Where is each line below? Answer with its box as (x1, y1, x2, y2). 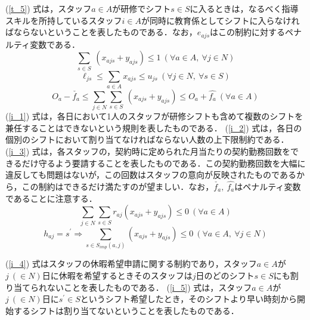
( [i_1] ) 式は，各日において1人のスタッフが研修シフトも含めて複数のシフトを (5, 110, 303, 122)
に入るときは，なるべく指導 (190, 2, 299, 14)
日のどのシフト (196, 269, 255, 282)
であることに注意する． (5, 192, 97, 204)
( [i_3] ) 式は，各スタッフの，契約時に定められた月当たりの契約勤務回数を (5, 145, 290, 157)
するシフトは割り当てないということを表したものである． (13, 304, 239, 316)
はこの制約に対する (210, 26, 286, 38)
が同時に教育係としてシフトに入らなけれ (141, 14, 300, 26)
